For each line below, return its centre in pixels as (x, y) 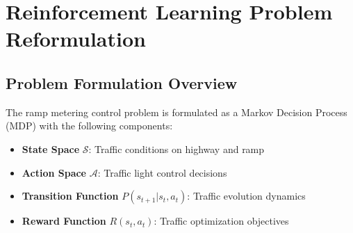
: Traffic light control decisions (162, 172)
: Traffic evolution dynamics (246, 196)
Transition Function (70, 196)
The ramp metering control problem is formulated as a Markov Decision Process (176, 112)
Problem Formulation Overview (122, 82)
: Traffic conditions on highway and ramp (176, 148)
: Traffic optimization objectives (221, 221)
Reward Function (64, 221)
